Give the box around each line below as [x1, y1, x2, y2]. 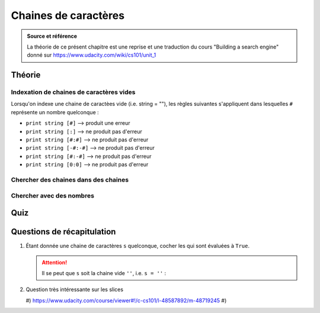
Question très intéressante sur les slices [25, 286, 124, 293]
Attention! [41, 259, 68, 266]
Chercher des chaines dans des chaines [11, 175, 129, 183]
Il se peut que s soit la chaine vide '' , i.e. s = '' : [41, 270, 167, 277]
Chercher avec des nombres [11, 191, 95, 199]
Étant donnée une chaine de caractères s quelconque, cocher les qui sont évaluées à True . [25, 243, 250, 250]
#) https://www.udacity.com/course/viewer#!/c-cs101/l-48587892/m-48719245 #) [25, 296, 227, 304]
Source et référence [27, 33, 77, 40]
